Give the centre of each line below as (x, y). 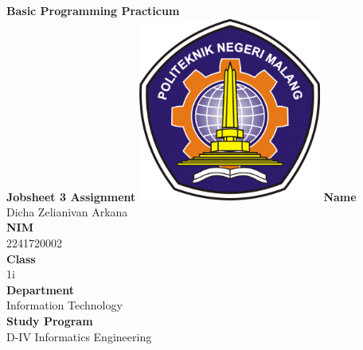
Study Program (50, 320)
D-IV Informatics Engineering (79, 336)
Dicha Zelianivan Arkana (67, 211)
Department (40, 289)
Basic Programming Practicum (93, 10)
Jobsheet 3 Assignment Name (181, 196)
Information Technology (64, 305)
